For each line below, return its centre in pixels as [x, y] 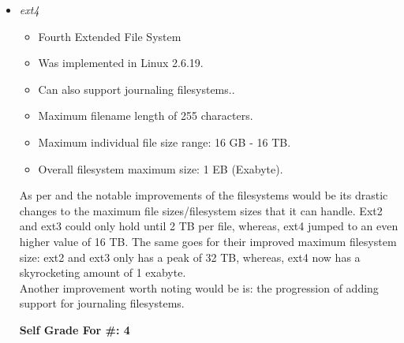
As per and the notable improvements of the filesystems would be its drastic [204, 195]
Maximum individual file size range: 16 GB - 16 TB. [165, 142]
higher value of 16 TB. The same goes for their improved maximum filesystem [208, 241]
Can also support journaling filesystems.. [137, 89]
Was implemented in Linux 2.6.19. [121, 63]
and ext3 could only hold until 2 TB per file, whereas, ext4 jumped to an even [209, 226]
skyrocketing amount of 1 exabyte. [103, 272]
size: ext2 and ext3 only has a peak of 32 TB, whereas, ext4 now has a [190, 257]
